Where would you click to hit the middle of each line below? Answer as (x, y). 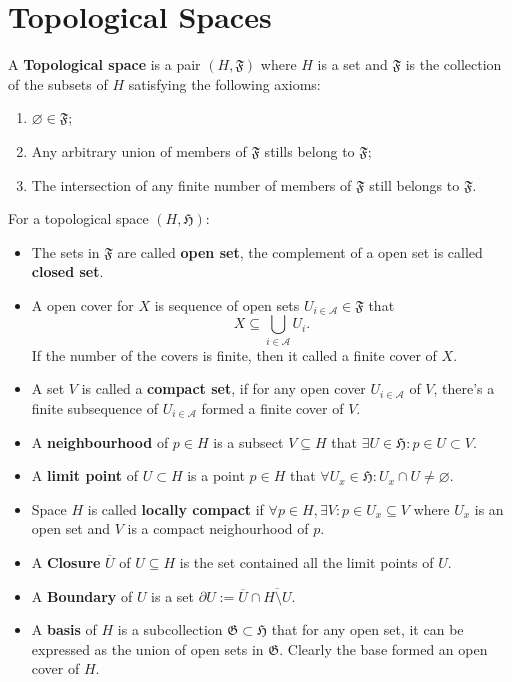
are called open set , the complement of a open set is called (300, 251)
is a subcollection (170, 629)
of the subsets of (58, 83)
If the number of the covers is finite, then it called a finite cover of (234, 354)
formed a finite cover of (272, 407)
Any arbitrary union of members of (139, 150)
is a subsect (248, 441)
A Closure (66, 561)
